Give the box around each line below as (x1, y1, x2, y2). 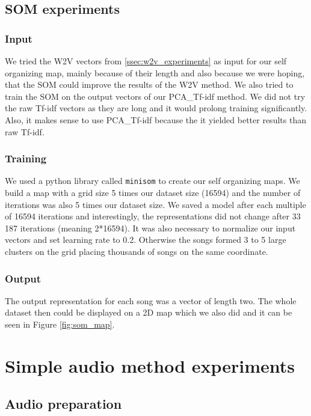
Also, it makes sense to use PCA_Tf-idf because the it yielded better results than (5, 113, 306, 126)
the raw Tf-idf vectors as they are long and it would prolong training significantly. (5, 102, 307, 114)
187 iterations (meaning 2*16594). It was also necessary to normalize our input (5, 221, 296, 234)
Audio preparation (5, 394, 122, 413)
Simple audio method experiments (5, 353, 295, 378)
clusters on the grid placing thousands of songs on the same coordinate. (5, 245, 268, 257)
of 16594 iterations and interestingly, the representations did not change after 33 (5, 210, 301, 222)
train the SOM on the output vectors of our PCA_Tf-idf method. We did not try (5, 90, 306, 102)
